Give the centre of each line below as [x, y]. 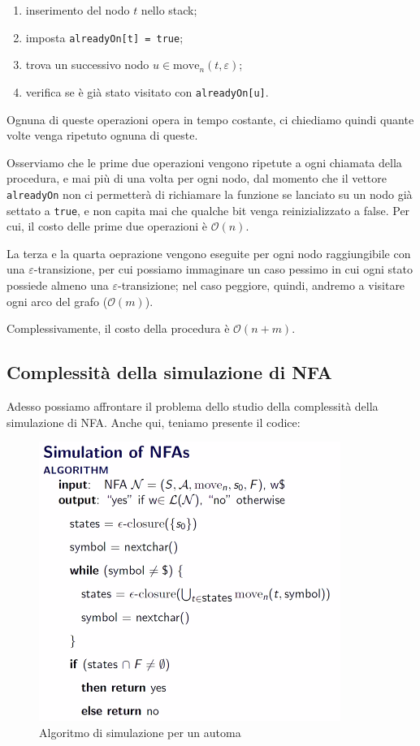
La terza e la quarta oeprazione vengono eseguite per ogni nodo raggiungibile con [209, 253]
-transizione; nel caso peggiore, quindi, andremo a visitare [261, 285]
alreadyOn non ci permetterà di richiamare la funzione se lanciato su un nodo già [210, 194]
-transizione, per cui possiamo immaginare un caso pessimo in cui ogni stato [223, 269]
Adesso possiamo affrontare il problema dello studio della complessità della [193, 405]
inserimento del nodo [78, 10]
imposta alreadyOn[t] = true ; [104, 37]
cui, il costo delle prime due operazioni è [107, 226]
